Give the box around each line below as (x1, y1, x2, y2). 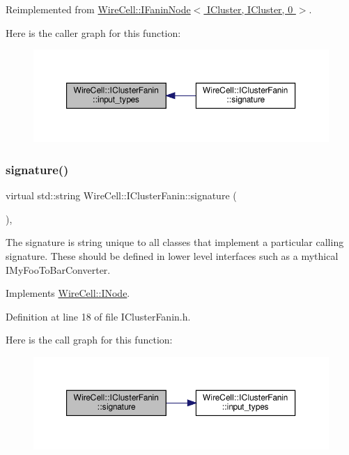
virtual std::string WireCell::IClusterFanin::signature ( (6, 188, 237, 203)
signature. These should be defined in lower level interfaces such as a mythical (6, 249, 339, 263)
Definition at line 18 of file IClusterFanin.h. (6, 309, 191, 323)
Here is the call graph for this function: (6, 332, 173, 347)
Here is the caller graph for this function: (6, 25, 181, 40)
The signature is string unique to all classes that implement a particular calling (6, 235, 344, 249)
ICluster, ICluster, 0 (207, 2, 293, 16)
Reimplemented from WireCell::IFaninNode (6, 2, 191, 16)
